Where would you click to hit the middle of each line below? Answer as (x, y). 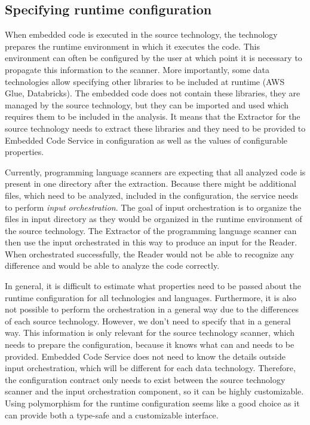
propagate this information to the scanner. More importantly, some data (137, 69)
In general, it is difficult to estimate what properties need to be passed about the (153, 286)
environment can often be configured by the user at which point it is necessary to (154, 58)
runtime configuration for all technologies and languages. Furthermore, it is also (151, 297)
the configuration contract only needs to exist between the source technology (145, 379)
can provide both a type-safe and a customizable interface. (112, 415)
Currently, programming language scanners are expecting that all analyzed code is (155, 171)
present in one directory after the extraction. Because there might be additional (151, 183)
